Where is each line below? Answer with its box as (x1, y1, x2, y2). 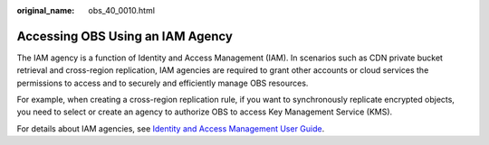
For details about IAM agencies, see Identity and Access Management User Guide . (16, 122, 325, 134)
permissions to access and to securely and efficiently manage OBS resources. (16, 77, 309, 88)
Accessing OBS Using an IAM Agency (16, 28, 233, 44)
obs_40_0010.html (88, 5, 156, 15)
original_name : (16, 5, 75, 15)
